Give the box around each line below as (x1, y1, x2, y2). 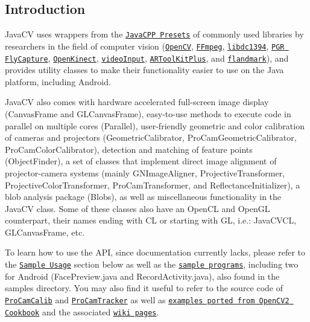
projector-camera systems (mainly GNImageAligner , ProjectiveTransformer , (5, 166, 285, 179)
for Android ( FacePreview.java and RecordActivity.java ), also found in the (5, 269, 280, 282)
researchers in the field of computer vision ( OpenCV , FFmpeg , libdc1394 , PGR (5, 39, 285, 52)
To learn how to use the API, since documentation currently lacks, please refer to (5, 246, 306, 259)
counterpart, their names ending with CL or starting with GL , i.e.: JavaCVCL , (5, 214, 297, 227)
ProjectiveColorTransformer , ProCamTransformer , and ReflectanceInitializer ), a (5, 178, 300, 191)
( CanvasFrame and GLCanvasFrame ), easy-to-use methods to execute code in (5, 107, 291, 120)
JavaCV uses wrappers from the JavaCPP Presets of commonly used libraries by (5, 28, 304, 40)
